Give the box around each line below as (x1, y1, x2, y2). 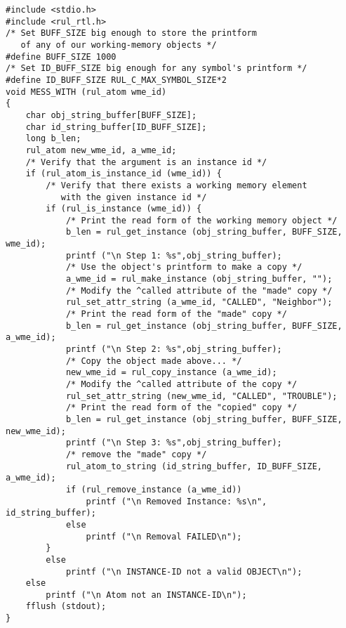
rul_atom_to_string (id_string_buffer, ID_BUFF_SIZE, (65, 461, 323, 471)
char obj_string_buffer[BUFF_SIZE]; (25, 110, 197, 120)
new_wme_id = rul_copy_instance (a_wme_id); (65, 367, 277, 378)
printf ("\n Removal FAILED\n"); (86, 531, 242, 542)
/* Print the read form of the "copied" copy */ (65, 403, 298, 413)
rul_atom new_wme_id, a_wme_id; (25, 145, 177, 155)
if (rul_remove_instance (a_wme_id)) (65, 484, 242, 495)
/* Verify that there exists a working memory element (46, 180, 307, 190)
